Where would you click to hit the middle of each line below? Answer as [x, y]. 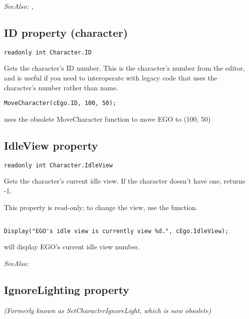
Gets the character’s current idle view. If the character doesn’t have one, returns [125, 181]
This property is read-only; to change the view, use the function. [101, 207]
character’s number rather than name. [61, 87]
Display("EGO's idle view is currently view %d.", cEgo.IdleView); [116, 231]
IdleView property [51, 145]
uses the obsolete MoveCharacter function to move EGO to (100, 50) [107, 119]
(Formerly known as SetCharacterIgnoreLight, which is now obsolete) [108, 310]
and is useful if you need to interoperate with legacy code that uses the [111, 78]
